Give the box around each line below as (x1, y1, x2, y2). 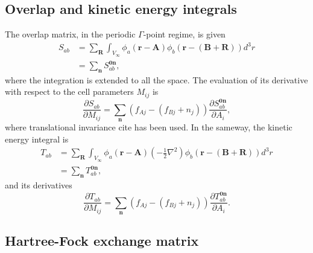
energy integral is (5, 132, 69, 145)
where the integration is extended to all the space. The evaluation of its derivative (5, 73, 308, 86)
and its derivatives (5, 179, 72, 191)
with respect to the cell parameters (5, 85, 134, 98)
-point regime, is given (143, 28, 226, 40)
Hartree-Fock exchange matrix (5, 231, 199, 250)
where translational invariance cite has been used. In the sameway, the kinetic (5, 121, 292, 133)
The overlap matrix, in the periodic (5, 28, 136, 40)
